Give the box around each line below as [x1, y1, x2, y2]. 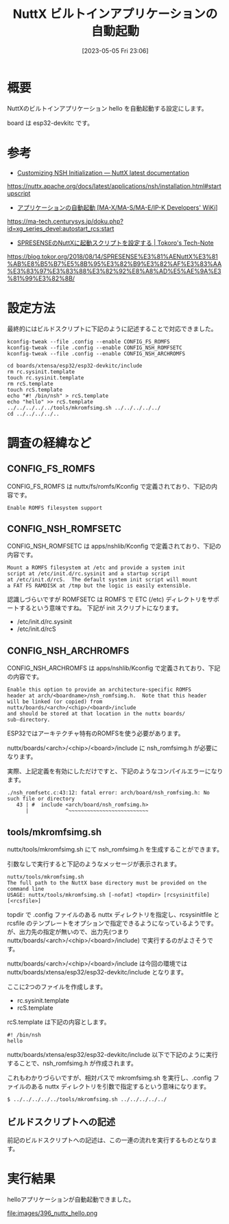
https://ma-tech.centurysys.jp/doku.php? [7, 217, 123, 225]
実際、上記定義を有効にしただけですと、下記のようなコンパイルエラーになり [7, 767, 224, 775]
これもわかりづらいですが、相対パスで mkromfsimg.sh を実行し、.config [7, 1073, 212, 1082]
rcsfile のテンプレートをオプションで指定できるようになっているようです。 [7, 919, 217, 927]
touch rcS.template [7, 386, 63, 393]
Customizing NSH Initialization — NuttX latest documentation [16, 168, 190, 177]
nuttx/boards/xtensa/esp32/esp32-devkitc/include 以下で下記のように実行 [7, 1051, 218, 1058]
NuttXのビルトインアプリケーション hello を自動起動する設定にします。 [7, 104, 208, 112]
